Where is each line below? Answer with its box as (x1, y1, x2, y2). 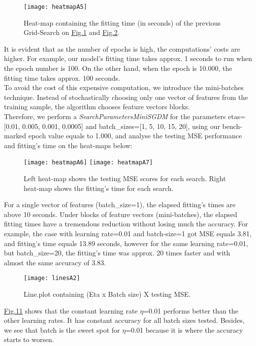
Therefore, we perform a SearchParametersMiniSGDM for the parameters (4, 111, 226, 121)
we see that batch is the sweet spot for (4, 324, 120, 335)
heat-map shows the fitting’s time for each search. (24, 183, 174, 193)
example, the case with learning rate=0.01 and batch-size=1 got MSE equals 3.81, (4, 228, 252, 238)
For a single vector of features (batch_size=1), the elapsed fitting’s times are (4, 199, 236, 210)
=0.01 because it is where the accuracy (126, 324, 243, 335)
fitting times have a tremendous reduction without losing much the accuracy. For (4, 219, 248, 229)
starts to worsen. (4, 334, 54, 345)
